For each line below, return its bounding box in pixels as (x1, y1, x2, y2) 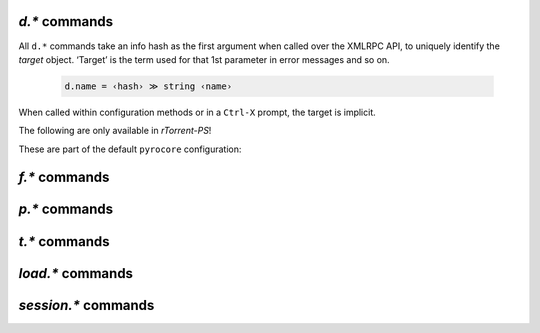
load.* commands (18, 265, 134, 282)
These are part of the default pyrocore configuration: (18, 143, 242, 155)
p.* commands (18, 201, 114, 218)
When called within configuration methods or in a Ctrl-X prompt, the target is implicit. (18, 106, 376, 118)
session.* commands (18, 296, 155, 314)
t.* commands (18, 233, 110, 250)
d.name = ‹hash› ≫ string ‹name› (64, 80, 233, 92)
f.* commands (18, 169, 110, 186)
